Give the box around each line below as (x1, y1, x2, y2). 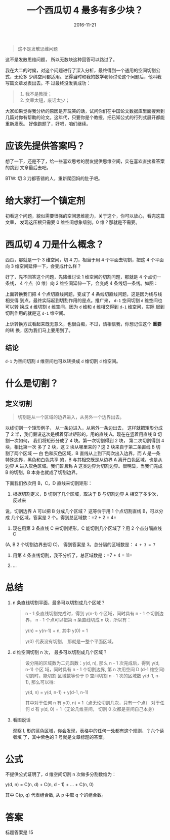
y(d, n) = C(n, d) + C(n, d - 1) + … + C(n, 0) (5, 782, 94, 788)
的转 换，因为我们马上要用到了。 (5, 327, 73, 333)
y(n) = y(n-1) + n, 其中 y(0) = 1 (25, 627, 88, 634)
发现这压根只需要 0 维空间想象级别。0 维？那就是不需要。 (19, 219, 140, 225)
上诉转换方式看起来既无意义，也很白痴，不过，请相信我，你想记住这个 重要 (5, 321, 162, 327)
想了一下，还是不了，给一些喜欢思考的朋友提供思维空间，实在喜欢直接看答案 (5, 158, 165, 164)
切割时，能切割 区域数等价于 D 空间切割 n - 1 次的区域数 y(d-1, (25, 672, 155, 679)
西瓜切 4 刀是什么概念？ (5, 239, 105, 250)
